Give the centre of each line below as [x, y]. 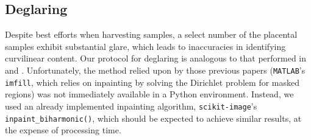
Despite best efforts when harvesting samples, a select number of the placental [151, 34]
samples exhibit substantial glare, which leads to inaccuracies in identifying [145, 46]
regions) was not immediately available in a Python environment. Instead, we [149, 94]
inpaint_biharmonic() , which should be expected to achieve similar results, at [153, 118]
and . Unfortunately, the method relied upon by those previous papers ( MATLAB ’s [155, 70]
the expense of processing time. [63, 130]
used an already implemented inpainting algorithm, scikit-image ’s [131, 106]
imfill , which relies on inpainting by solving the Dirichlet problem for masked [152, 82]
